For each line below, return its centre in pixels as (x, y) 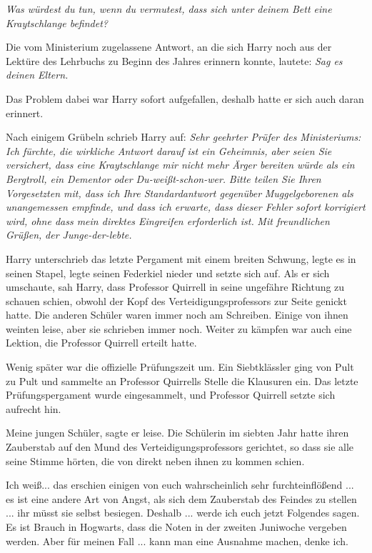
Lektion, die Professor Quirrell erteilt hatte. (101, 343)
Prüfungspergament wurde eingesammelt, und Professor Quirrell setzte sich (171, 395)
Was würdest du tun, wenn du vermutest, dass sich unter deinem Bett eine (169, 9)
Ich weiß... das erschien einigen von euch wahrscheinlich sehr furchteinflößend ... (180, 485)
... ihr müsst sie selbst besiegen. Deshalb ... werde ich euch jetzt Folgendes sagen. (183, 513)
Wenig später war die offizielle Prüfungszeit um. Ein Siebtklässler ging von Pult (180, 367)
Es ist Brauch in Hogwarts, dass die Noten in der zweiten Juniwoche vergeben (176, 527)
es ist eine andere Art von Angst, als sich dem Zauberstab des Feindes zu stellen (181, 498)
